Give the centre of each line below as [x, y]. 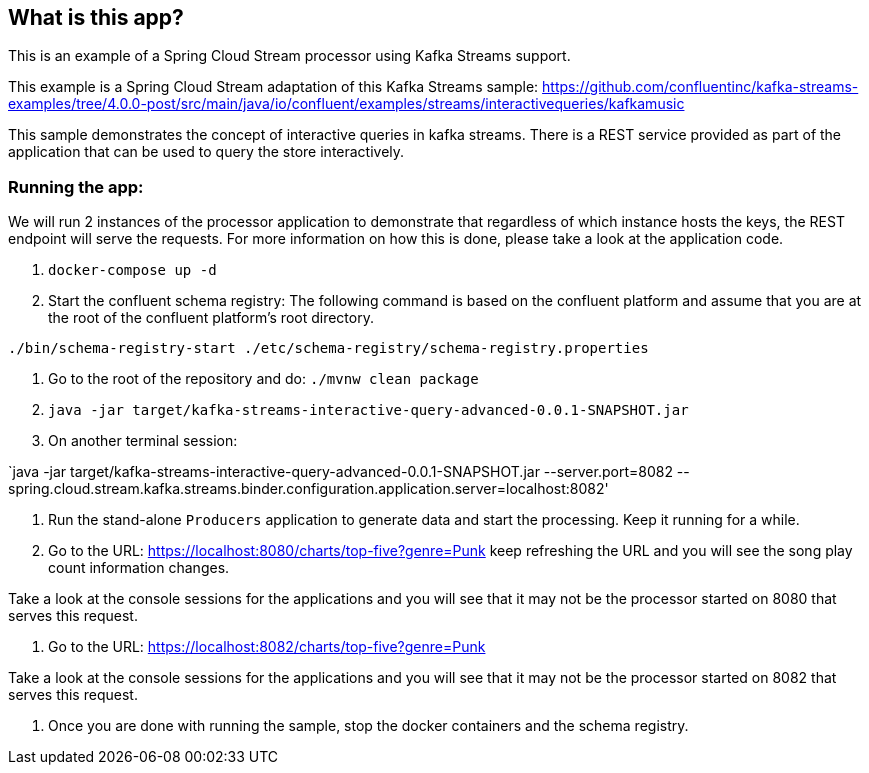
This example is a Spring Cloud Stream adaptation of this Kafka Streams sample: [273, 87]
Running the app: [76, 186]
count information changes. [139, 568]
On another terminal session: [143, 441]
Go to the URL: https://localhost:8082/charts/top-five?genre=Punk [267, 647]
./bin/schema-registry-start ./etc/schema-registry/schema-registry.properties [328, 348]
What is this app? [96, 17]
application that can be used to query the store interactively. [206, 152]
